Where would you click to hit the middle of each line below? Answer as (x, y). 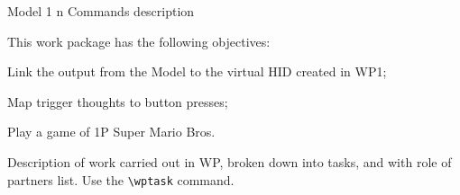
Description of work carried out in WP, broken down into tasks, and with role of (230, 161)
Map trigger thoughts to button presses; (118, 101)
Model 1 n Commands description (101, 11)
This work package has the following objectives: (139, 41)
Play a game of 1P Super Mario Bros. (111, 132)
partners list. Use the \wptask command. (121, 179)
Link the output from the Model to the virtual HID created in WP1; (197, 71)
